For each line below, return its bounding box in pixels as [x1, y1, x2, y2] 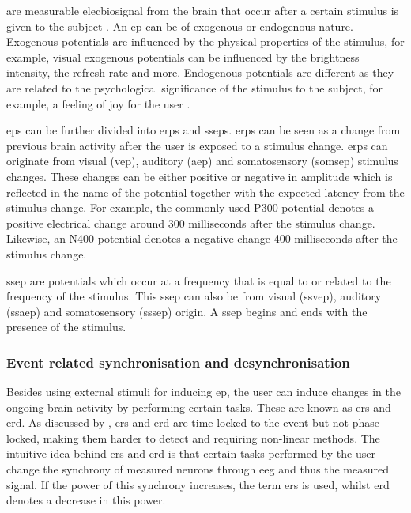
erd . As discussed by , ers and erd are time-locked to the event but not [6, 414, 349, 431]
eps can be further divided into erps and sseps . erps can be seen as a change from [6, 122, 401, 138]
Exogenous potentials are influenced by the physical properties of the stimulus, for [6, 33, 405, 50]
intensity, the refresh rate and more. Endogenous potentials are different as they [6, 64, 394, 81]
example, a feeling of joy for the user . [6, 95, 190, 111]
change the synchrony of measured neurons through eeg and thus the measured [6, 461, 389, 477]
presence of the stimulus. [6, 319, 126, 335]
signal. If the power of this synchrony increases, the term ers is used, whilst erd [6, 476, 390, 492]
